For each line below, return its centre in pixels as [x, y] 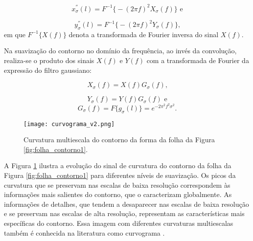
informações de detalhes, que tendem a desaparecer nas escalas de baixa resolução [126, 204]
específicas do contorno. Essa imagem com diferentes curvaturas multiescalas [119, 223]
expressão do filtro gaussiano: [48, 70]
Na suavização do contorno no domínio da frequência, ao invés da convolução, [120, 51]
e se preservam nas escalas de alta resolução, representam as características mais [124, 213]
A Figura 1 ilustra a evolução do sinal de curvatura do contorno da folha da [118, 165]
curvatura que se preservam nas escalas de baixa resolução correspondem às [117, 185]
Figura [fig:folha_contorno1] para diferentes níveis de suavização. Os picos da [120, 175]
